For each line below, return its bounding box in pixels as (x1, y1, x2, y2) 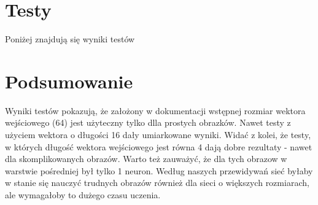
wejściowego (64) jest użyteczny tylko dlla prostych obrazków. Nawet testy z (5, 116, 291, 129)
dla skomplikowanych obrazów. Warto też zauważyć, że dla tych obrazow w (5, 152, 287, 165)
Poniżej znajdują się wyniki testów (5, 33, 135, 45)
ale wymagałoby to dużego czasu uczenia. (5, 188, 161, 201)
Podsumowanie (5, 68, 133, 93)
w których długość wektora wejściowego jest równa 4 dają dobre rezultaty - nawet (5, 140, 312, 153)
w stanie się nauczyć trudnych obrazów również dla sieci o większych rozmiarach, (5, 176, 309, 189)
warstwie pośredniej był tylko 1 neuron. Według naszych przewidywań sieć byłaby (5, 164, 313, 177)
